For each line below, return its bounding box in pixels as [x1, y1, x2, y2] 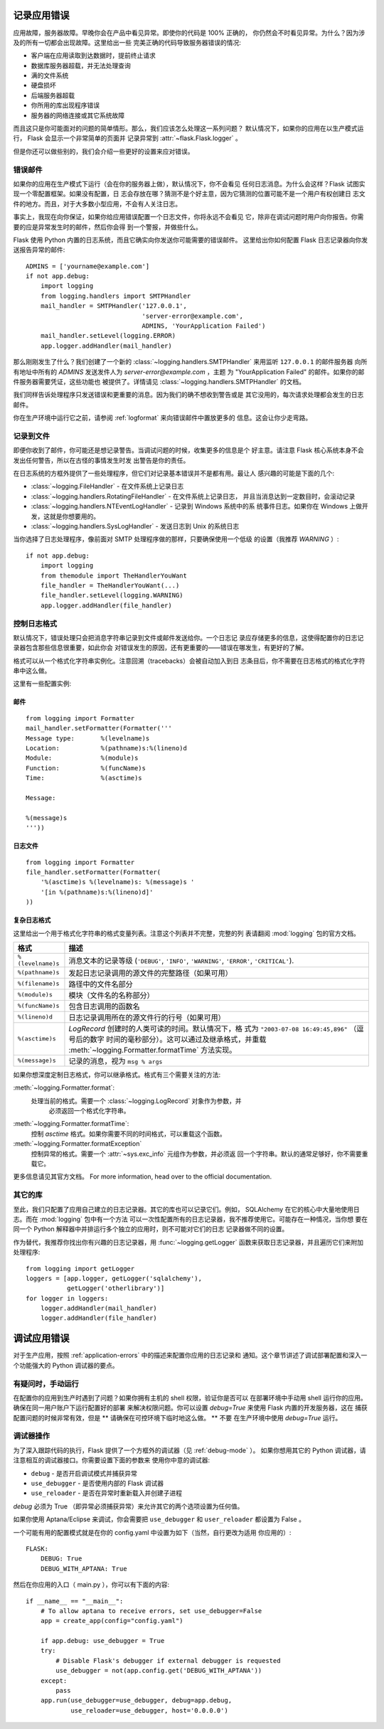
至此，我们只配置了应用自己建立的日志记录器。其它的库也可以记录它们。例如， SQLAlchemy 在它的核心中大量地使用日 [13, 1205, 360, 1213]
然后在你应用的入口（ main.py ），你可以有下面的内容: [13, 1580, 170, 1589]
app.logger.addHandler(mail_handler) [40, 341, 172, 350]
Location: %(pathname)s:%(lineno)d [26, 744, 188, 752]
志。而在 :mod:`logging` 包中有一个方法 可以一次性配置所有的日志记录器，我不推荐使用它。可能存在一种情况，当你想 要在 [13, 1215, 368, 1223]
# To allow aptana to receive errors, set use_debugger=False [40, 1607, 262, 1614]
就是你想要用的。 [49, 512, 100, 521]
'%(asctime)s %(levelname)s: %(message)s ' [40, 878, 195, 886]
